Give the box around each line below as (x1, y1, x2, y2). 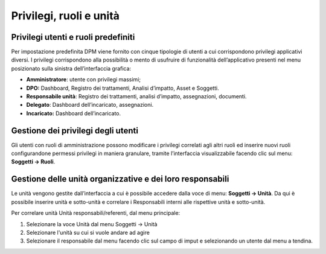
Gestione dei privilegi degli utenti (11, 125, 139, 136)
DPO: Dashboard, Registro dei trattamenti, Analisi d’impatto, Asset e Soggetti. (26, 84, 220, 92)
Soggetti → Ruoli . (11, 158, 56, 165)
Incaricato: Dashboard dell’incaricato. (26, 109, 121, 117)
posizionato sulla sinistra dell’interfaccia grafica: (11, 65, 132, 72)
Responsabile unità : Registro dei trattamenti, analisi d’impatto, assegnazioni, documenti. (26, 93, 247, 100)
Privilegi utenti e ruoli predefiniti (11, 32, 135, 42)
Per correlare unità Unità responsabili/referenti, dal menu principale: (11, 209, 181, 217)
